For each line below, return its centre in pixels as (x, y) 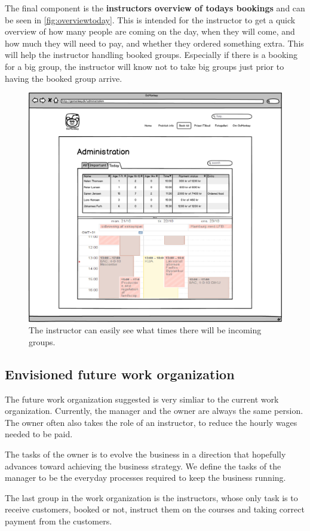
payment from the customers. (59, 521)
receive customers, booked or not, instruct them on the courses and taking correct (155, 509)
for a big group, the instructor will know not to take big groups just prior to (145, 66)
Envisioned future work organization (120, 374)
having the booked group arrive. (64, 78)
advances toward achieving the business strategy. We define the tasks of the (143, 466)
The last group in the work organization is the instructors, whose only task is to (151, 497)
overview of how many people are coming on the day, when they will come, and (150, 31)
